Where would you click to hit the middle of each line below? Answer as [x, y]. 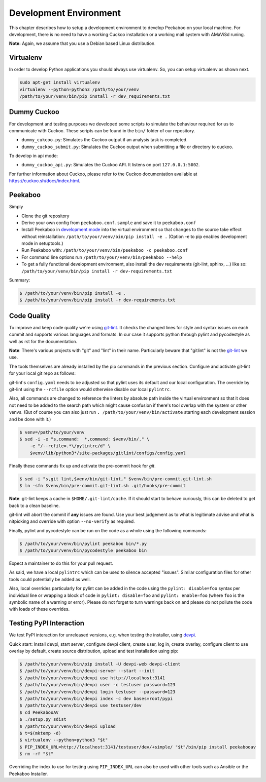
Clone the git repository [45, 216]
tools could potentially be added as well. [50, 579]
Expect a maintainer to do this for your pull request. [61, 563]
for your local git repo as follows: [42, 373]
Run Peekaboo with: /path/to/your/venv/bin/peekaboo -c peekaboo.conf [105, 250]
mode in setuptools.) [42, 243]
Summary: [20, 280]
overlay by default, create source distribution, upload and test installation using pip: [94, 651]
